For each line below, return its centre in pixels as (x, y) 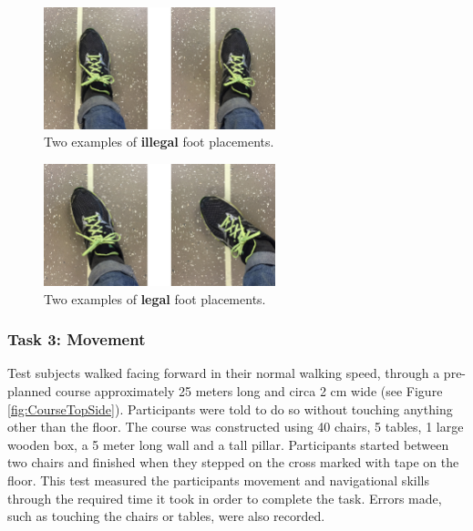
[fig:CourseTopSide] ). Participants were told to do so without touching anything (230, 408)
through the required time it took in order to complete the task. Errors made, (225, 498)
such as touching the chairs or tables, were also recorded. (166, 516)
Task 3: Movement (77, 339)
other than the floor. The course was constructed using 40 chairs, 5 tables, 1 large (236, 427)
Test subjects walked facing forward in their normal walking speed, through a (224, 373)
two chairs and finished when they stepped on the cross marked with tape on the (233, 462)
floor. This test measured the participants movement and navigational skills (218, 480)
